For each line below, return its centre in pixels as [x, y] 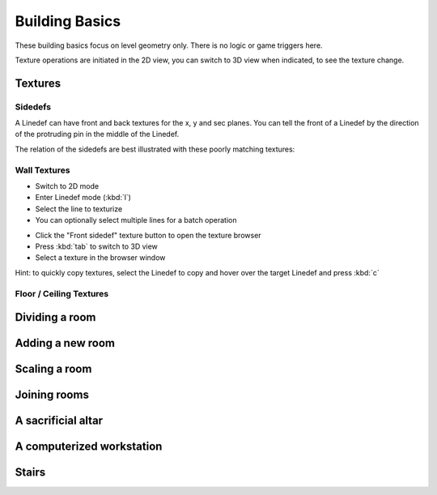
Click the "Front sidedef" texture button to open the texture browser [148, 235]
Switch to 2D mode [67, 186]
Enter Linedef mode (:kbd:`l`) [83, 198]
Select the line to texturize [79, 209]
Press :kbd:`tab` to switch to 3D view [96, 246]
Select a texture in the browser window [100, 258]
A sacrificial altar [59, 421]
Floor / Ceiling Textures [62, 293]
